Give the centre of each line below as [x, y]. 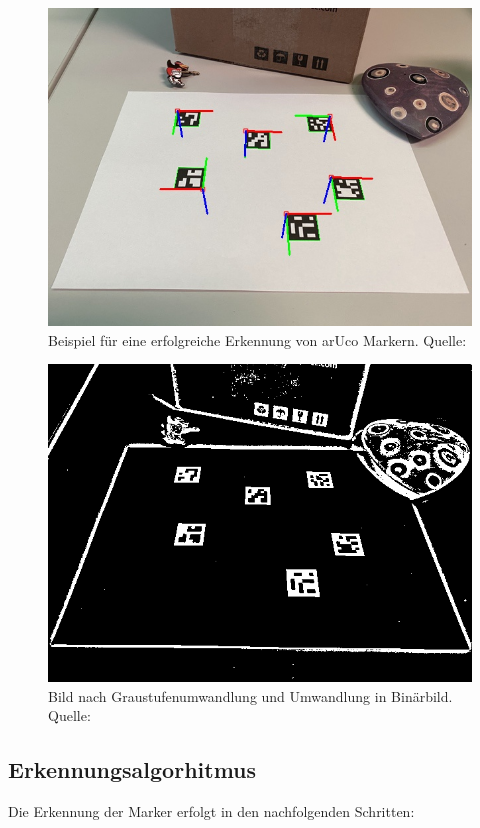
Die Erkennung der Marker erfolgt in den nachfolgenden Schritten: [211, 811]
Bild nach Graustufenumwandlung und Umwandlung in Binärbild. [250, 695]
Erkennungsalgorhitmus [132, 769]
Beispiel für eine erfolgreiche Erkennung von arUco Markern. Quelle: [257, 339]
